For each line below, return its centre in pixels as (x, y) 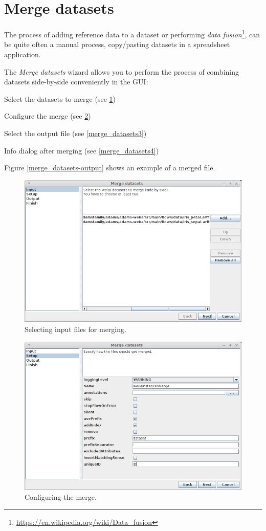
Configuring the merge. (61, 497)
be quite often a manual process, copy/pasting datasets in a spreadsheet (117, 44)
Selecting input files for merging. (75, 329)
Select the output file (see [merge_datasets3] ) (75, 133)
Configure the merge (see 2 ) (48, 116)
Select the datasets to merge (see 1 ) (60, 98)
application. (23, 54)
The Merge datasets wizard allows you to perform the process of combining (122, 71)
